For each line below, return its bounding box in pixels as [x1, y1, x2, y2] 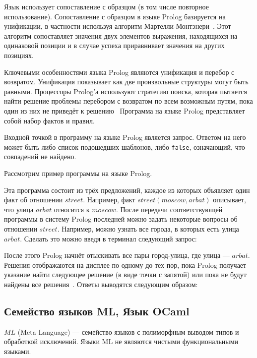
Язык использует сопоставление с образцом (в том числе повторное [4, 1, 209, 11]
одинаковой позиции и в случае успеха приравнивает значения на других [4, 40, 225, 51]
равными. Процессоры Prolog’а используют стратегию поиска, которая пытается [4, 86, 247, 96]
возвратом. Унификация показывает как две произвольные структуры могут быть [4, 76, 249, 87]
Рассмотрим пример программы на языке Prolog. [4, 168, 152, 178]
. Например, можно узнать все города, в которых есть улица [57, 223, 239, 234]
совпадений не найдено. [4, 151, 76, 162]
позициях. [4, 50, 34, 60]
